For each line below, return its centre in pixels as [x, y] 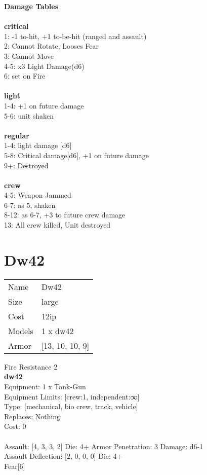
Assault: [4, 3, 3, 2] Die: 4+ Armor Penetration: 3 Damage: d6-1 [104, 446]
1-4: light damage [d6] [38, 145]
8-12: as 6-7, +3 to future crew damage [65, 215]
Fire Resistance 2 [31, 366]
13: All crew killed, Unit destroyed [57, 225]
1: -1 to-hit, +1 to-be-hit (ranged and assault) [75, 36]
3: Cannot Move [29, 56]
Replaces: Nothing [32, 416]
